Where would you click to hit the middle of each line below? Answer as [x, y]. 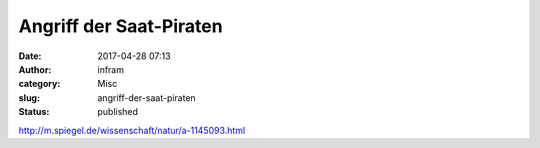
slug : [29, 97]
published [118, 112]
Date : [30, 56]
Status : [34, 112]
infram [111, 69]
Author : [35, 69]
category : [39, 84]
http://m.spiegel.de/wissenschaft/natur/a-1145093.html [132, 130]
